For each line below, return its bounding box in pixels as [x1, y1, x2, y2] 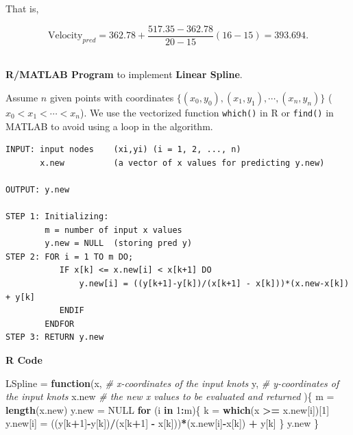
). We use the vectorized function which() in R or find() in [80, 105, 334, 119]
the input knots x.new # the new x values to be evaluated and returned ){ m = [5, 389, 334, 403]
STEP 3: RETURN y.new [5, 332, 104, 343]
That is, [5, 1, 39, 15]
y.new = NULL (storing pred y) [45, 238, 193, 249]
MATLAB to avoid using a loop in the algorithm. [5, 119, 213, 133]
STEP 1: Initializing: [5, 212, 109, 222]
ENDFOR [45, 319, 75, 329]
